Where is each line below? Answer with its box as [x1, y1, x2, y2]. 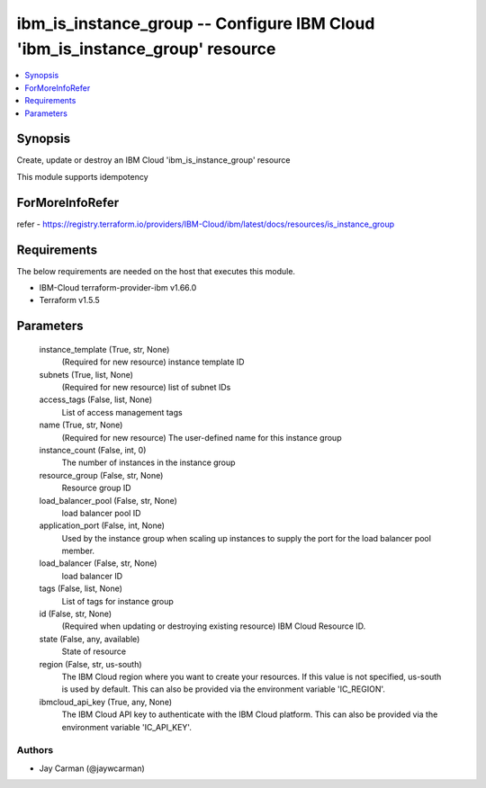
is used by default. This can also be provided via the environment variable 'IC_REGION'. [61, 684, 386, 694]
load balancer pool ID [61, 507, 141, 518]
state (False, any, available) [39, 633, 140, 644]
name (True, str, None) [39, 419, 123, 431]
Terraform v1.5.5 [39, 295, 101, 306]
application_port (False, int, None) [39, 520, 166, 531]
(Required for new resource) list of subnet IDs [61, 381, 231, 392]
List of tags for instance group [61, 595, 175, 606]
